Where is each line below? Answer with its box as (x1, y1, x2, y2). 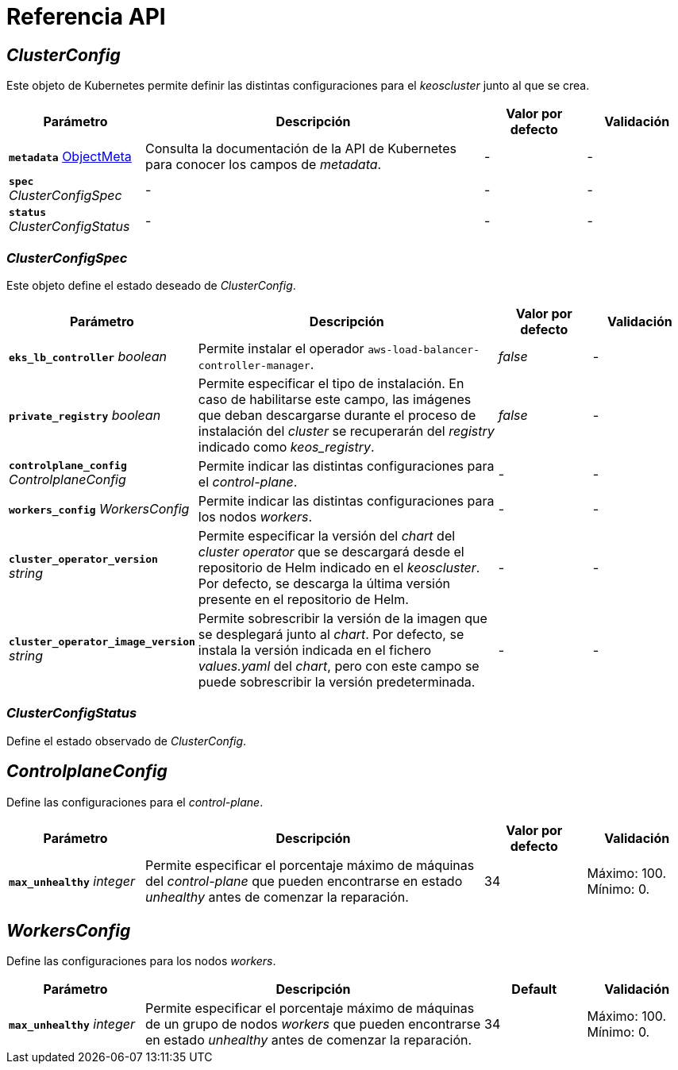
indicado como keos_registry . (198, 438, 375, 455)
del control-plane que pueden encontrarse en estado (145, 872, 463, 889)
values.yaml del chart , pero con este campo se (198, 657, 480, 674)
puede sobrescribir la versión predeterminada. (198, 673, 476, 690)
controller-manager (198, 359, 310, 371)
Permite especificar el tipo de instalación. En (198, 375, 464, 391)
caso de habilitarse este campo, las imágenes (198, 391, 472, 407)
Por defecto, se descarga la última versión (198, 575, 451, 591)
